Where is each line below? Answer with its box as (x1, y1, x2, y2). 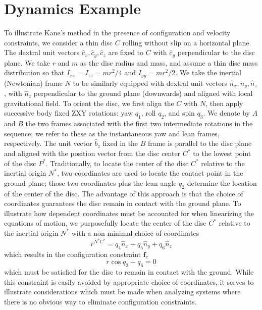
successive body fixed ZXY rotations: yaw (4, 108, 133, 118)
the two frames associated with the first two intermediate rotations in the (25, 118, 253, 129)
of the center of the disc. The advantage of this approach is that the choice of (4, 188, 243, 198)
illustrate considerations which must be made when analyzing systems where (4, 286, 241, 297)
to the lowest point (193, 148, 251, 159)
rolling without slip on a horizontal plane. (122, 37, 251, 47)
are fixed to (108, 47, 144, 58)
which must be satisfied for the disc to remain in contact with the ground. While (4, 267, 254, 277)
